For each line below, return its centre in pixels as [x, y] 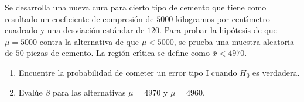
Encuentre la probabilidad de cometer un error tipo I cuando [128, 72]
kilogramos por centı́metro [223, 18]
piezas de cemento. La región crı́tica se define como [118, 53]
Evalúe [30, 92]
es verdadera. [276, 72]
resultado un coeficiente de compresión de [79, 18]
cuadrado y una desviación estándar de [75, 30]
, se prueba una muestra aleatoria [234, 41]
